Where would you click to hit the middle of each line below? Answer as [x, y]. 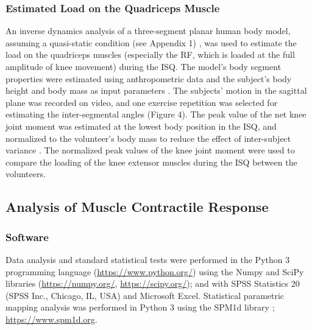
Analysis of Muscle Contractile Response [137, 207]
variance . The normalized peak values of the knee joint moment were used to [150, 150]
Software [27, 237]
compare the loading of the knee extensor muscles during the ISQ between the [151, 162]
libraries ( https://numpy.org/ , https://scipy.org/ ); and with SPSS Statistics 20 [153, 283]
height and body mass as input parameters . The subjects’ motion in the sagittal [156, 90]
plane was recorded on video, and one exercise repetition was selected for [142, 102]
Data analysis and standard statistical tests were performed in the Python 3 [148, 259]
